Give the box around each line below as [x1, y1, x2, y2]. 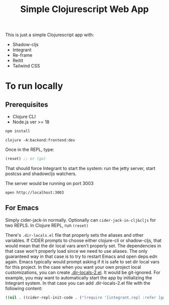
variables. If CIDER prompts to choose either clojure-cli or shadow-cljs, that [5, 237, 162, 243]
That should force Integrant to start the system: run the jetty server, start [5, 165, 156, 171]
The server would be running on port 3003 [5, 180, 94, 186]
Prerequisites [5, 100, 48, 109]
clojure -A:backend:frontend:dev [5, 138, 75, 143]
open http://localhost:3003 [5, 190, 64, 195]
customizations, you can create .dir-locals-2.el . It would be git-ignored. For [5, 269, 161, 275]
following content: [5, 285, 43, 291]
